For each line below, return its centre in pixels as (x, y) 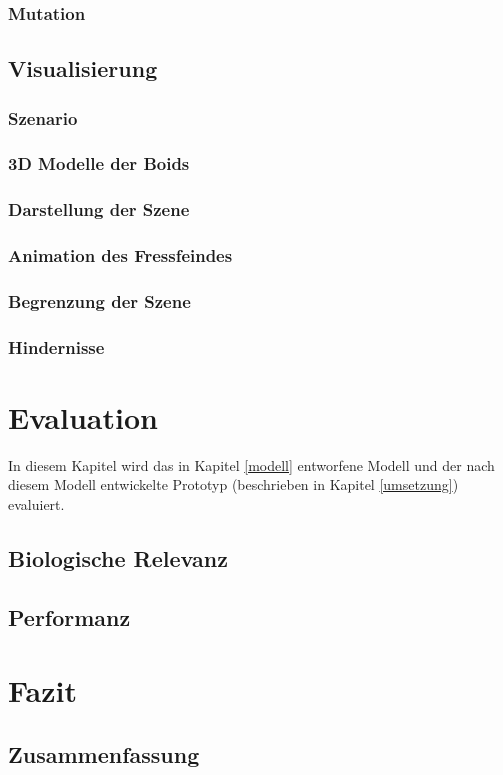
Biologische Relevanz (118, 557)
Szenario (43, 117)
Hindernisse (56, 346)
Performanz (69, 616)
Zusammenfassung (104, 753)
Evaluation (83, 416)
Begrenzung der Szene (99, 300)
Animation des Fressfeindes (120, 255)
